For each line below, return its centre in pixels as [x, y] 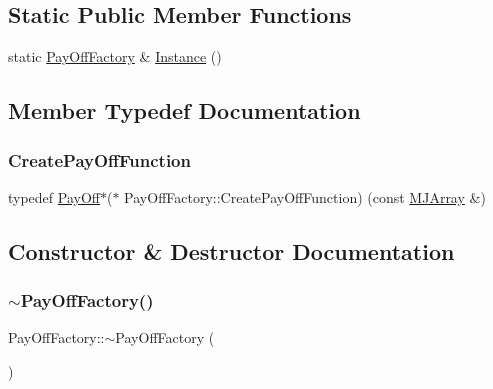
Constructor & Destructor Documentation [231, 250]
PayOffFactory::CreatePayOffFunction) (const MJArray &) [305, 196]
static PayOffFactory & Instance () [115, 56]
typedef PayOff [54, 196]
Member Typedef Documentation [184, 110]
